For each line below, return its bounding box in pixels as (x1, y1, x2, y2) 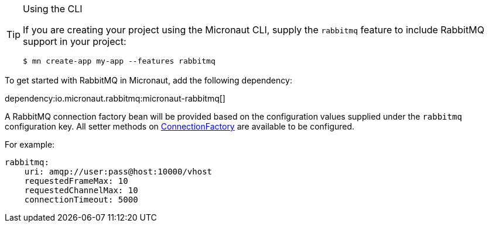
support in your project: (23, 36, 126, 47)
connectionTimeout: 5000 (24, 195, 138, 204)
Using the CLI (23, 3, 83, 15)
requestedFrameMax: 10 (24, 176, 128, 186)
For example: (5, 139, 55, 149)
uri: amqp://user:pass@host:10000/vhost (24, 167, 213, 176)
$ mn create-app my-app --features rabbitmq (23, 57, 216, 65)
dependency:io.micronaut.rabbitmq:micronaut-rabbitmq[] (5, 93, 225, 103)
